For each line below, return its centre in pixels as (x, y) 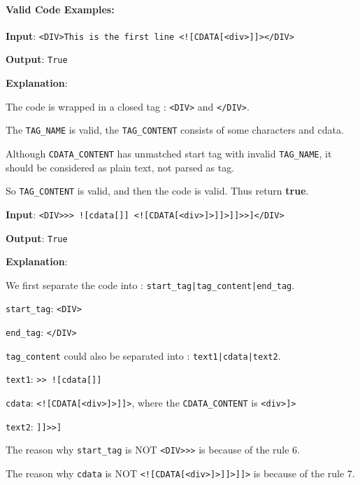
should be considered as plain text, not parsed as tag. (120, 167)
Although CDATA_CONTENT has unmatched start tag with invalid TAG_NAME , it (169, 154)
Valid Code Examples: (60, 9)
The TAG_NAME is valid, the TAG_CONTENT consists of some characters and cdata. (175, 130)
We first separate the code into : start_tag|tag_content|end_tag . (150, 284)
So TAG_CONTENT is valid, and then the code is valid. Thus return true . (157, 191)
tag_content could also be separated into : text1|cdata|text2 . (143, 355)
